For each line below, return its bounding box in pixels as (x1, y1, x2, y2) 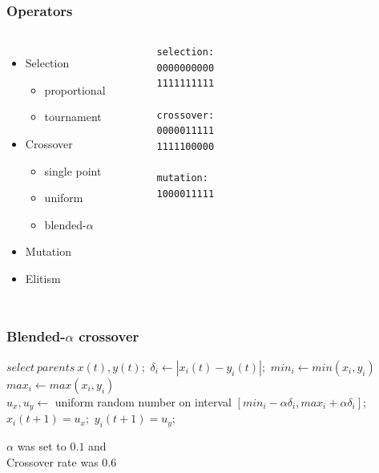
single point (44, 162, 102, 179)
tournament (44, 108, 102, 125)
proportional (44, 81, 106, 98)
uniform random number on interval (54, 393, 232, 410)
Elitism (25, 269, 61, 286)
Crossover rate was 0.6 (6, 453, 117, 470)
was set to (17, 438, 67, 455)
